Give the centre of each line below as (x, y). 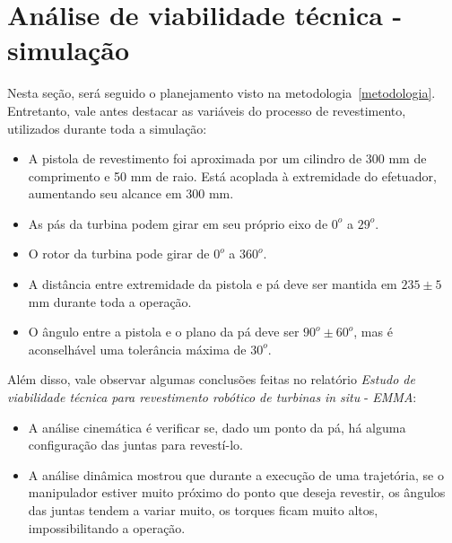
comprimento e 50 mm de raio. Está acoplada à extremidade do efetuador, (232, 175)
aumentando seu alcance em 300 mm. (131, 193)
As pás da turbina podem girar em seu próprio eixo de (178, 223)
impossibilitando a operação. (107, 527)
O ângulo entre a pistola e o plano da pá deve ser (164, 332)
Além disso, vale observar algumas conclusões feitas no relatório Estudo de (211, 379)
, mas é (373, 332)
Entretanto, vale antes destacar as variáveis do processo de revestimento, (207, 110)
